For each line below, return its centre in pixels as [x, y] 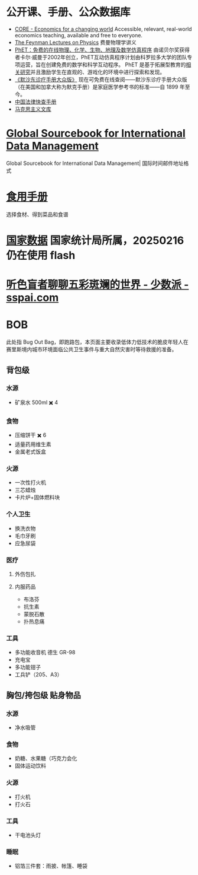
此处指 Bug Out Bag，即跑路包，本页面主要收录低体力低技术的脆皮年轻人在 [98, 342]
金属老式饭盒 [30, 452]
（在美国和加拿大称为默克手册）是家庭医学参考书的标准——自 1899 [96, 87]
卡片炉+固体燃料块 [37, 497]
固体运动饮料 [30, 766]
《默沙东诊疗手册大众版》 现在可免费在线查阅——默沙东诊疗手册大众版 [101, 79]
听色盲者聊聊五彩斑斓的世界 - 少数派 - [98, 285]
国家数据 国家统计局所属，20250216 [95, 240]
